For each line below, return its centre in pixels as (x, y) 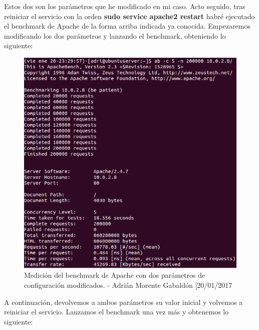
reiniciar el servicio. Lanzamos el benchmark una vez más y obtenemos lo (116, 312)
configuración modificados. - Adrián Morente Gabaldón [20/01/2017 (128, 285)
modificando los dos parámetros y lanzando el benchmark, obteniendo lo (115, 35)
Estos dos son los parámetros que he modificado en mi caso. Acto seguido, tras (125, 6)
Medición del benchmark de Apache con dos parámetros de (115, 275)
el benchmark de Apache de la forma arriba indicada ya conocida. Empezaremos (127, 26)
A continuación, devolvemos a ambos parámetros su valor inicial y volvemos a (123, 302)
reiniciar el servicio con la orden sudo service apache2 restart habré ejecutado (129, 16)
